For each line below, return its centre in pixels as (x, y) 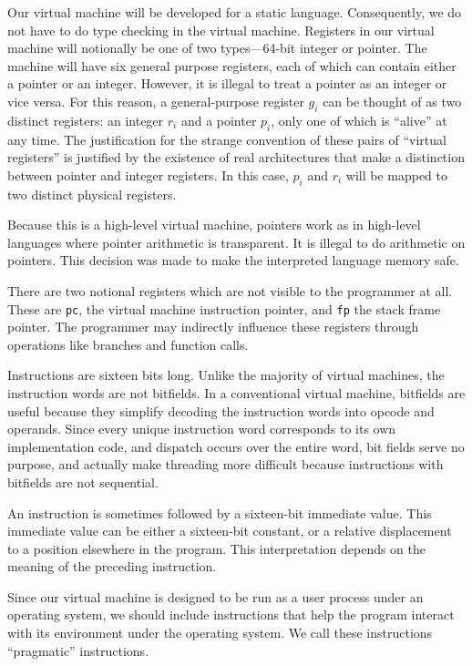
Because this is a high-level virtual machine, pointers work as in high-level (214, 225)
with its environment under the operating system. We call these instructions (220, 633)
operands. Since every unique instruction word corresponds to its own (202, 429)
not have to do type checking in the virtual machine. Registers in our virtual (221, 30)
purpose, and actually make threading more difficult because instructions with (226, 464)
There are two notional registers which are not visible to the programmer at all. (230, 290)
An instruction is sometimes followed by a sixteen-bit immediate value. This (220, 512)
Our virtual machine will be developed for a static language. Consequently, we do (235, 12)
